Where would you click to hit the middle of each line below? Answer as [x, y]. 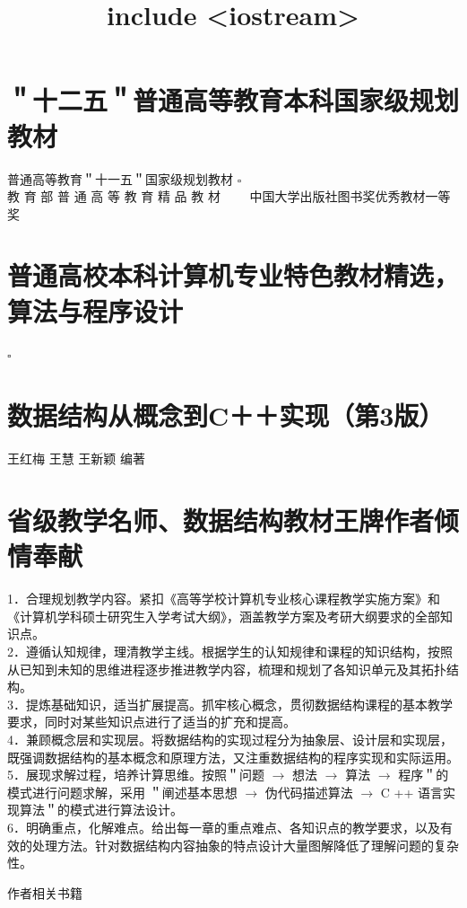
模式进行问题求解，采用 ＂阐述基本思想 [122, 792]
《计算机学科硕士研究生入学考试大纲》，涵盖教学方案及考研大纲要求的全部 [224, 616]
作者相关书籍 [45, 892]
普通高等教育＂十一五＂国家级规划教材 [120, 178]
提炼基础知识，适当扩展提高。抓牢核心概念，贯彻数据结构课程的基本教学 [239, 704]
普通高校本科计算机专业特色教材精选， [233, 275]
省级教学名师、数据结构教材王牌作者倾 [233, 520]
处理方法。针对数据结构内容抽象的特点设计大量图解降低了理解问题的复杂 [245, 845]
